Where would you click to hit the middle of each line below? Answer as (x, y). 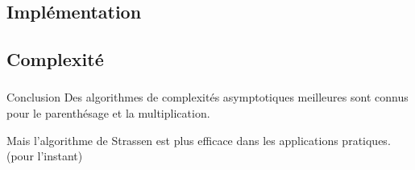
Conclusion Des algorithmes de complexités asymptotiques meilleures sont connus (207, 97)
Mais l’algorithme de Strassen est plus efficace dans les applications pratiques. (199, 140)
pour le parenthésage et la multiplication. (108, 113)
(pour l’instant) (45, 156)
